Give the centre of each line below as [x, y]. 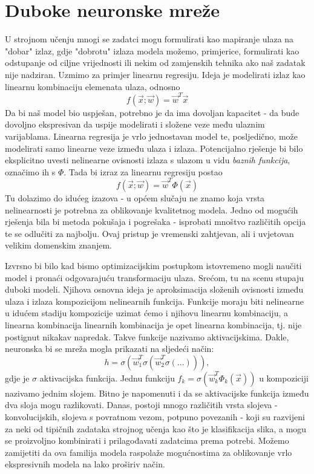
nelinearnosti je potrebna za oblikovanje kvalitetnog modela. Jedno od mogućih [152, 209]
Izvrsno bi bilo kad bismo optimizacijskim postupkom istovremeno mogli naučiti [153, 266]
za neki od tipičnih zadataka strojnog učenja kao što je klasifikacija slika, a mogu [156, 428]
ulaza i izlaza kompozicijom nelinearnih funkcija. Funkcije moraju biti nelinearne [154, 301]
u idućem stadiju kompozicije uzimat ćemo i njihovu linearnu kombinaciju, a [146, 313]
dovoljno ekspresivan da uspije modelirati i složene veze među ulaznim [135, 124]
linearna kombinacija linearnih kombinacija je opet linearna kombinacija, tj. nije [153, 325]
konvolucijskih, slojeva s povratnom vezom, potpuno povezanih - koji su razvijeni [155, 417]
